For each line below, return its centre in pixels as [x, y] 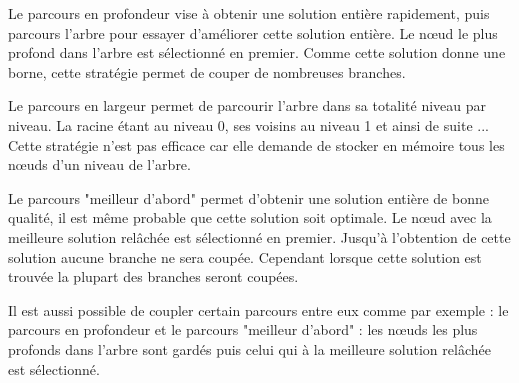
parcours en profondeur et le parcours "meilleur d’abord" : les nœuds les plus [243, 329]
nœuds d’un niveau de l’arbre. [99, 164]
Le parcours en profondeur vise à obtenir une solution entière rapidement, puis [249, 13]
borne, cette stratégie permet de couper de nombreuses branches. [207, 71]
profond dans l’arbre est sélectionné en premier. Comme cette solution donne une [257, 52]
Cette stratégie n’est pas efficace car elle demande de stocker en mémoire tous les [256, 144]
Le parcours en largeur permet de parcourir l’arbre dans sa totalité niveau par [247, 105]
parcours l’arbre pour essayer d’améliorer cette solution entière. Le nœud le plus [253, 32]
